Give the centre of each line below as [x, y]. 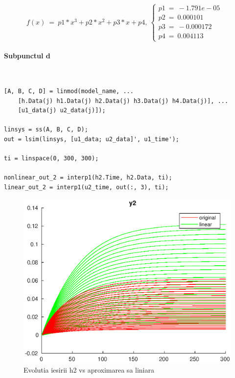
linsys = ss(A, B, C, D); [46, 130]
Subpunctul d [27, 56]
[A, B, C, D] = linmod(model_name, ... [69, 91]
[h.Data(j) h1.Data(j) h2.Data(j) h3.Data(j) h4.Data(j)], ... [123, 101]
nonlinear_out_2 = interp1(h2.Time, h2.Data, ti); [88, 178]
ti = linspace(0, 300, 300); [51, 159]
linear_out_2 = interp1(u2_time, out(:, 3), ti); [86, 187]
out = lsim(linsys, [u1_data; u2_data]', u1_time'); [92, 139]
